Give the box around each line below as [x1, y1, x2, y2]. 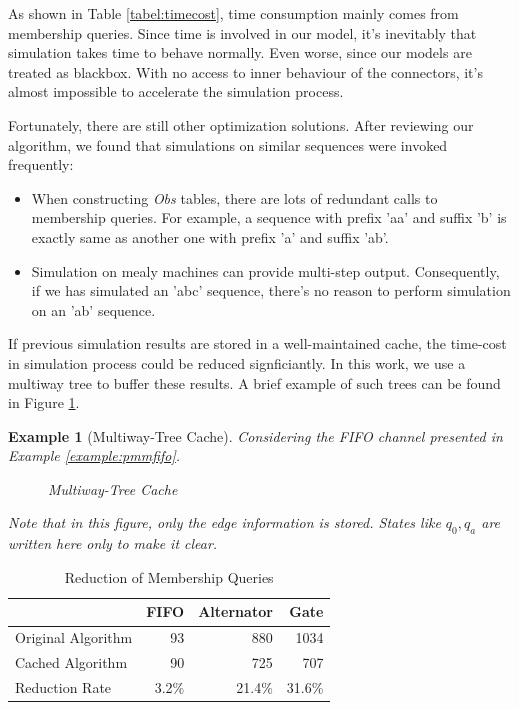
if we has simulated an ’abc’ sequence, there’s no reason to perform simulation [31, 280, 511, 301]
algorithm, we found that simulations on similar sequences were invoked [8, 134, 448, 155]
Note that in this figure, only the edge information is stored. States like [8, 512, 441, 533]
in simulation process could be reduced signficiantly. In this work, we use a [8, 352, 466, 373]
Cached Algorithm [15, 652, 128, 673]
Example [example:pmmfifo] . [8, 445, 181, 466]
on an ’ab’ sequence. [31, 299, 156, 320]
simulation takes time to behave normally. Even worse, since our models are [8, 42, 472, 63]
